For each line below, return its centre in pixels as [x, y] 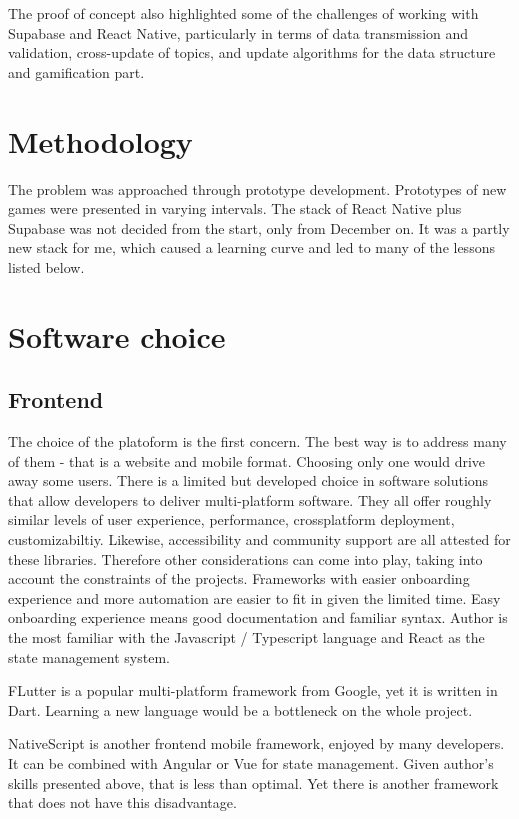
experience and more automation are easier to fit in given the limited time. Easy [254, 597]
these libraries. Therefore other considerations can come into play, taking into [245, 558]
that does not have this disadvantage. [122, 802]
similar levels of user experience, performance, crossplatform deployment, [231, 519]
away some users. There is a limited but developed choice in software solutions [248, 480]
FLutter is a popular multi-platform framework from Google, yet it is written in [253, 690]
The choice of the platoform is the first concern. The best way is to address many [257, 441]
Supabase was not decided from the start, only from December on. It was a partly [259, 227]
